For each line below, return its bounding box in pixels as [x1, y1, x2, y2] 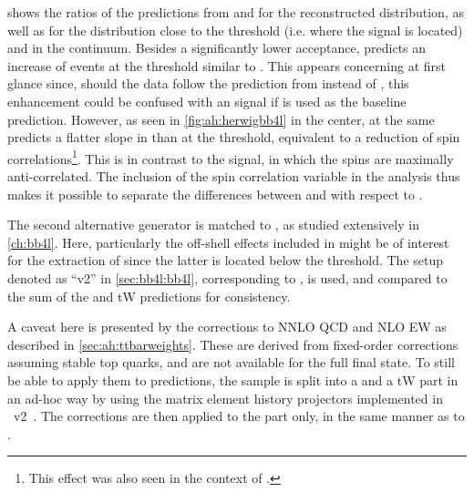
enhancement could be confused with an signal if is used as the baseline [7, 91, 407, 110]
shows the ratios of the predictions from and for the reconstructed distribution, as [7, 3, 464, 21]
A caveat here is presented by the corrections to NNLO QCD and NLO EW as [7, 317, 447, 336]
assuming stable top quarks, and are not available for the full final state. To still [7, 353, 455, 372]
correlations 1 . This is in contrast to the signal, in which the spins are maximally [7, 146, 454, 168]
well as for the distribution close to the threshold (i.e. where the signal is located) [7, 20, 463, 39]
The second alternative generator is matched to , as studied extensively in [7, 215, 419, 234]
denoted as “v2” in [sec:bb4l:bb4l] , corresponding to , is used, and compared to [7, 268, 448, 287]
